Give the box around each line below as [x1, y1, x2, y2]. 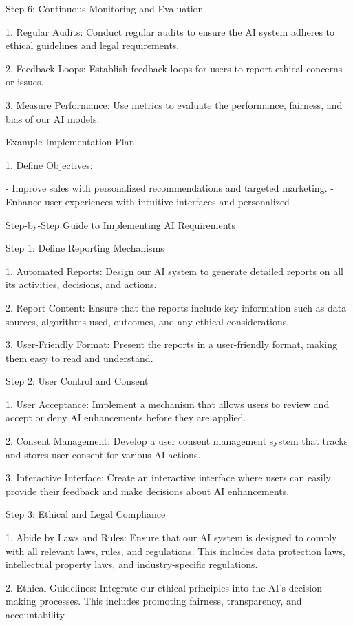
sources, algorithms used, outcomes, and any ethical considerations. [6, 314, 290, 328]
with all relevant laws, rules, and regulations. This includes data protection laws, [6, 543, 345, 558]
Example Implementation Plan [6, 134, 135, 149]
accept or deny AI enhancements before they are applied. [6, 410, 246, 425]
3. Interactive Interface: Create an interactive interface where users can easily [6, 470, 331, 485]
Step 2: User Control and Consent [6, 374, 149, 388]
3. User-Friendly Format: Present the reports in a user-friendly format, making [6, 337, 337, 352]
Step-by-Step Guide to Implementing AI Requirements [6, 217, 236, 232]
